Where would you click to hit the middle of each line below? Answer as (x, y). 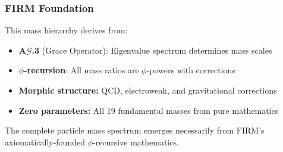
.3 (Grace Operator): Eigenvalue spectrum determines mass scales (152, 50)
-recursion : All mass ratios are (81, 70)
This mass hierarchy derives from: (66, 30)
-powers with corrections (191, 70)
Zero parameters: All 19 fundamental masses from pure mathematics (149, 110)
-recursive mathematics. (136, 142)
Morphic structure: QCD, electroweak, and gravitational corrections (148, 90)
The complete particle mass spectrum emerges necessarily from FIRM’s (135, 130)
